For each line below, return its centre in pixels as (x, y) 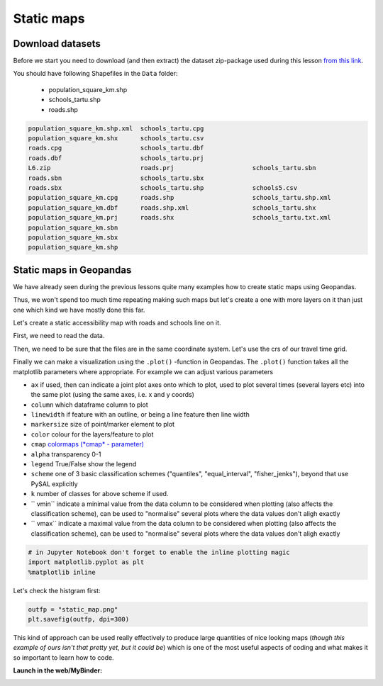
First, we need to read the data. (59, 336)
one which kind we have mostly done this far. (79, 310)
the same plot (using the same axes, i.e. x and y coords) (113, 395)
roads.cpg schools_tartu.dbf (116, 148)
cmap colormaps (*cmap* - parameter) (88, 444)
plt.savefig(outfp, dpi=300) (79, 619)
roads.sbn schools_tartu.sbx (116, 178)
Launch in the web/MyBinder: (58, 670)
